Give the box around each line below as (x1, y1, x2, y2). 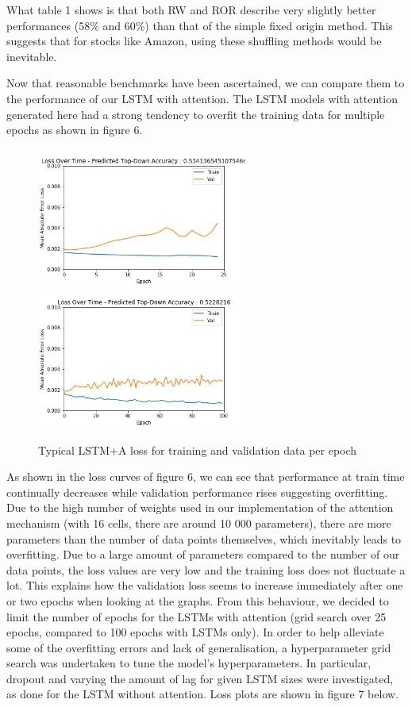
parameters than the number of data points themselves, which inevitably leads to (6, 530, 402, 547)
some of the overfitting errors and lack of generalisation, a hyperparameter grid (6, 639, 391, 655)
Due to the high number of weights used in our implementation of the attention (6, 499, 394, 516)
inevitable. (6, 48, 57, 64)
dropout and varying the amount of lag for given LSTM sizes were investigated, (6, 670, 394, 686)
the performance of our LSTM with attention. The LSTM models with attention (6, 90, 398, 106)
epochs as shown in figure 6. (6, 121, 143, 138)
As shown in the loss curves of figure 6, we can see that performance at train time (6, 468, 405, 485)
